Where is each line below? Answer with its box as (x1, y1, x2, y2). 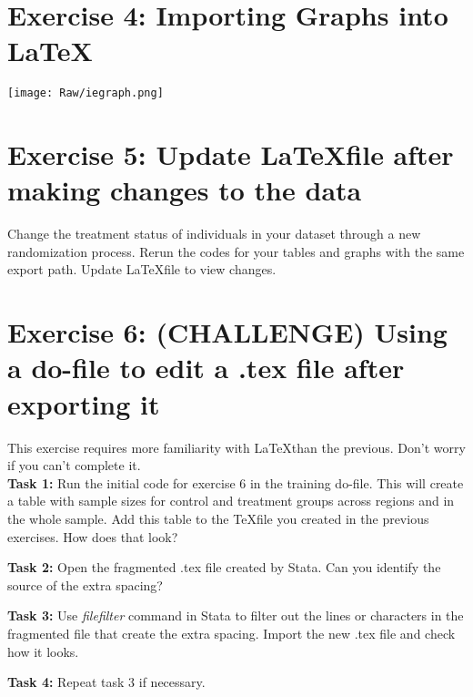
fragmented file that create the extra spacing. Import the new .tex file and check (7, 623, 456, 642)
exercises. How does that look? (7, 527, 178, 546)
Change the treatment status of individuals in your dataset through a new (7, 224, 421, 243)
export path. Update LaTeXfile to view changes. (7, 260, 277, 279)
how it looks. (7, 641, 79, 661)
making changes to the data (7, 171, 362, 209)
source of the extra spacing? (7, 575, 163, 594)
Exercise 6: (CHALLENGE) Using (7, 313, 448, 351)
